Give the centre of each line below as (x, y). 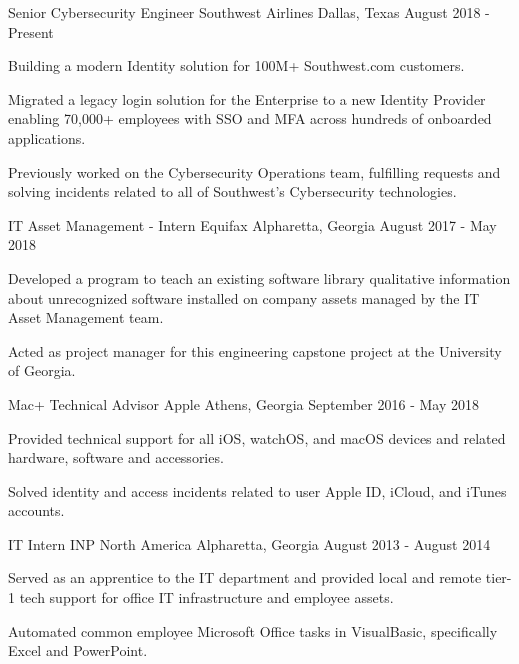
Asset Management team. (86, 317)
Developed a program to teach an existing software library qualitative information (259, 277)
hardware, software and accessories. (116, 457)
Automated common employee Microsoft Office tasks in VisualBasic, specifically (253, 630)
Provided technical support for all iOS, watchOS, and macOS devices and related (257, 437)
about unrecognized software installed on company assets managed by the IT (244, 297)
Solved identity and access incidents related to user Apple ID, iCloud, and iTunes (257, 490)
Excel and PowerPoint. (78, 650)
